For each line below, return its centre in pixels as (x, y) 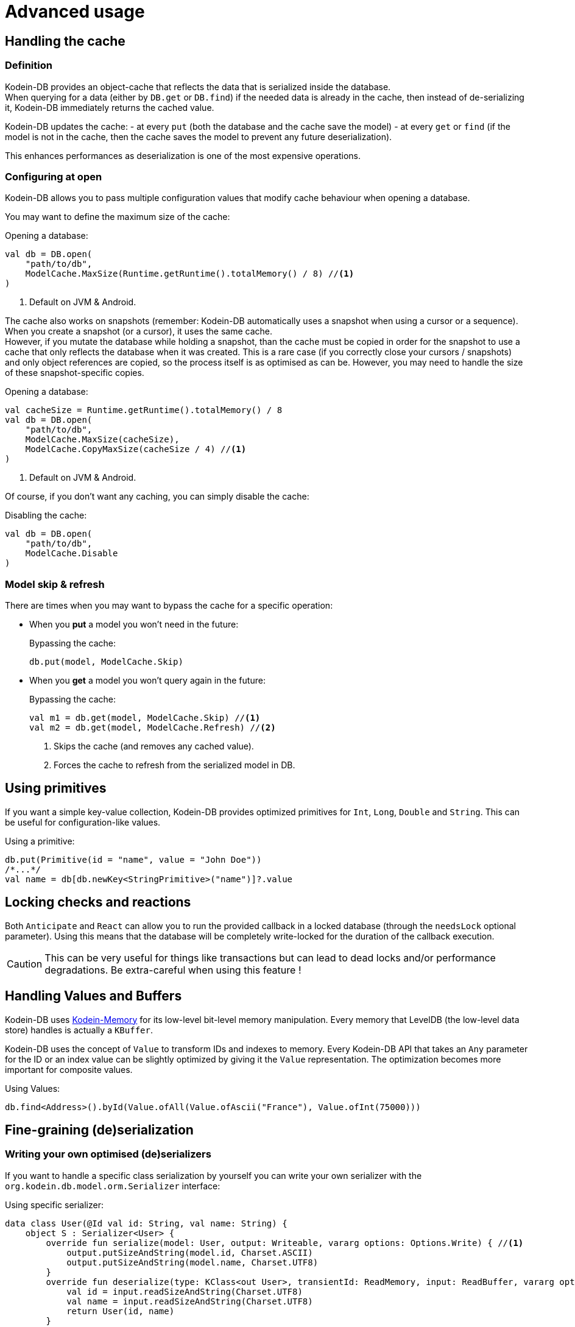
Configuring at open (54, 176)
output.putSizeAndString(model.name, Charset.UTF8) (192, 1262)
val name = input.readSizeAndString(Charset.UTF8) (190, 1301)
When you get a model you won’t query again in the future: (147, 681)
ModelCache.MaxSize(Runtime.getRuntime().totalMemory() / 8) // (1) (190, 274)
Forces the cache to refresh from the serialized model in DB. (175, 765)
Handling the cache (65, 41)
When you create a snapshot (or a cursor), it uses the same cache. (139, 331)
